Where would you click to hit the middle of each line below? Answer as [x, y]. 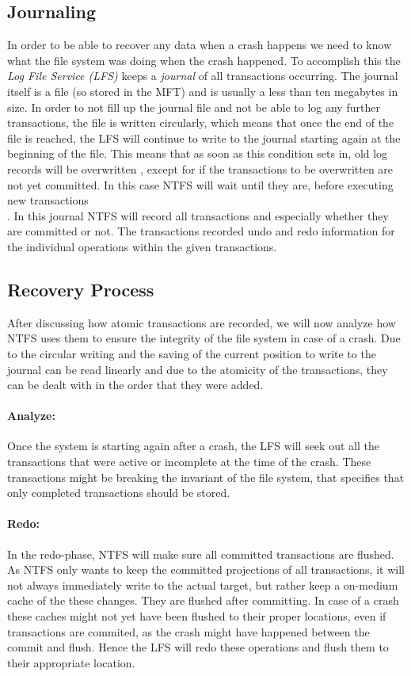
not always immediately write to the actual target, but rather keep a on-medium [203, 584]
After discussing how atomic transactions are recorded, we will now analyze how [202, 322]
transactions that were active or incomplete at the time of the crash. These [189, 462]
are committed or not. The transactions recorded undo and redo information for [201, 231]
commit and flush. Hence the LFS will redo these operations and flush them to [198, 647]
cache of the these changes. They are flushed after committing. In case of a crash [203, 600]
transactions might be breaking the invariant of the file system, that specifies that [206, 477]
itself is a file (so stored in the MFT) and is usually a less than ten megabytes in [203, 91]
